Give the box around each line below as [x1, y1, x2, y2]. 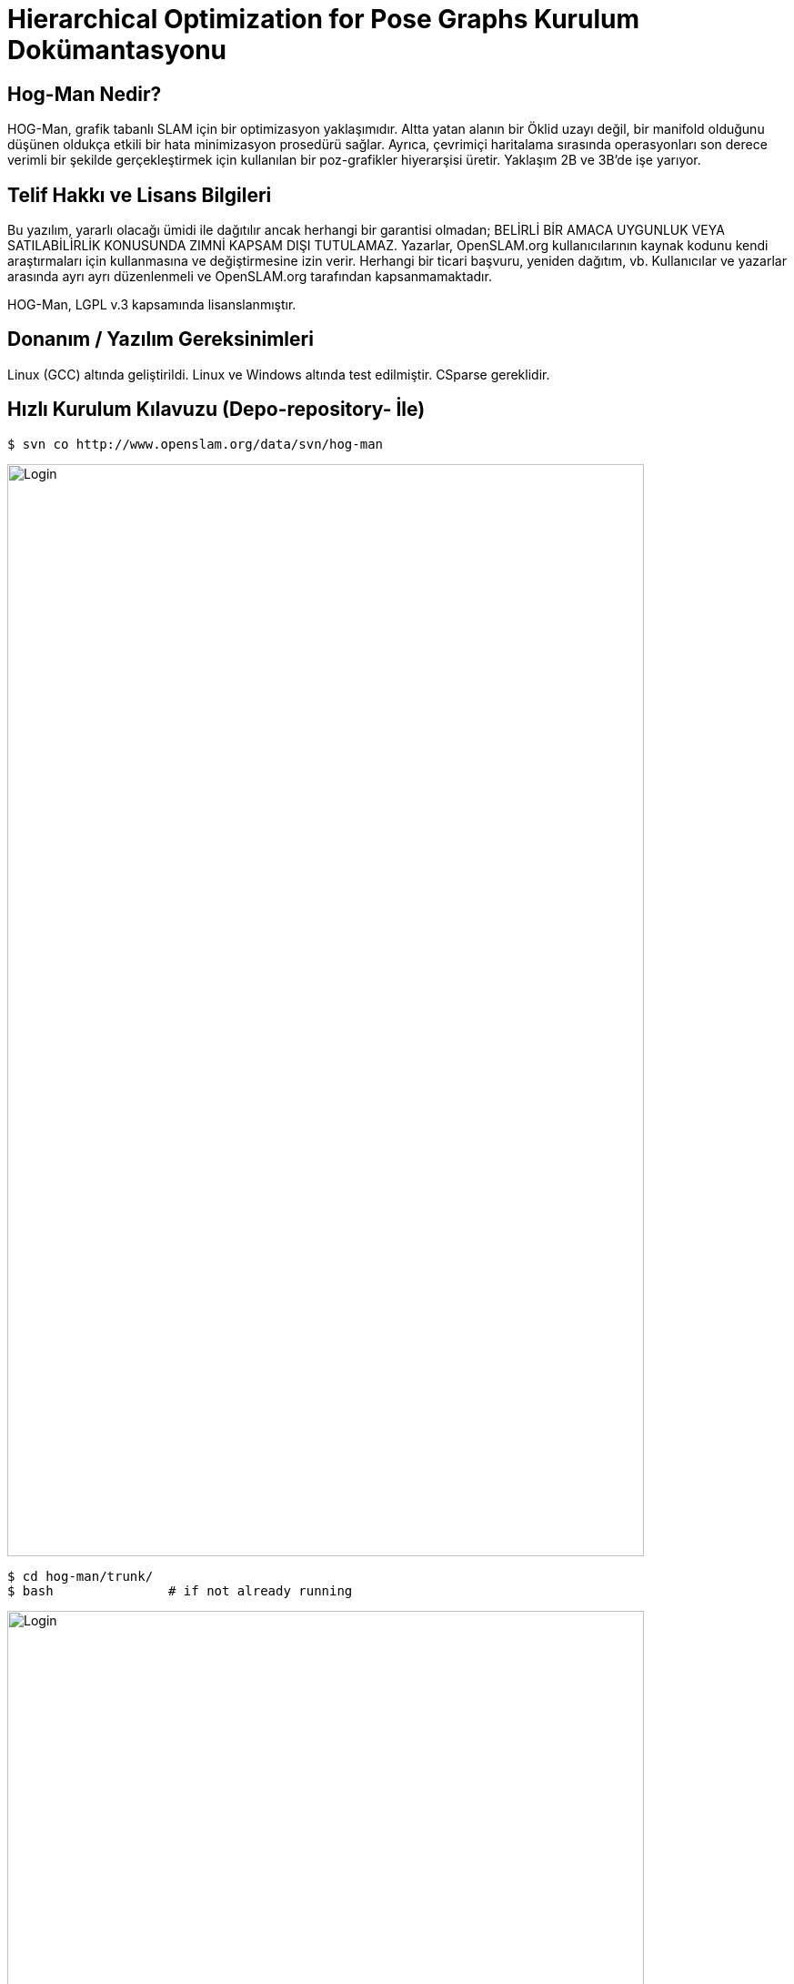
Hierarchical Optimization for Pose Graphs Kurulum [7, 4, 640, 35]
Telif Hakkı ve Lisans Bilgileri [7, 183, 272, 207]
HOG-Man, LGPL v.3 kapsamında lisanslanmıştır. [7, 297, 296, 313]
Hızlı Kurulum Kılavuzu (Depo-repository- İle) [7, 398, 426, 421]
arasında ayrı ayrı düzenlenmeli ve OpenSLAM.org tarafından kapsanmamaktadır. [7, 268, 492, 285]
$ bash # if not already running [7, 1583, 353, 1598]
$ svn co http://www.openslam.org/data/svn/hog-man [7, 436, 384, 451]
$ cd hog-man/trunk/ [7, 1568, 154, 1584]
